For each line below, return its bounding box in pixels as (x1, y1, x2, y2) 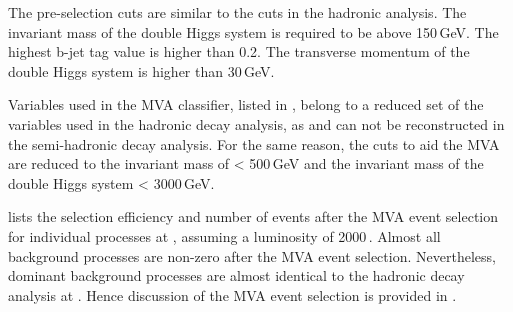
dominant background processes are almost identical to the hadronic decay (8, 265, 465, 286)
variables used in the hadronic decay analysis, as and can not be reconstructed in (8, 113, 505, 134)
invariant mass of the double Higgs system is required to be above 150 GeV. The (8, 21, 499, 42)
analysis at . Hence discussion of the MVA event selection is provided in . (8, 284, 457, 305)
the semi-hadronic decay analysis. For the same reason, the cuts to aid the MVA (8, 133, 500, 154)
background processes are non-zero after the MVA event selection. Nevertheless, (8, 245, 496, 266)
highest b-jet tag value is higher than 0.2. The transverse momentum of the (8, 41, 470, 62)
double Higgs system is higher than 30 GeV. (8, 60, 275, 81)
